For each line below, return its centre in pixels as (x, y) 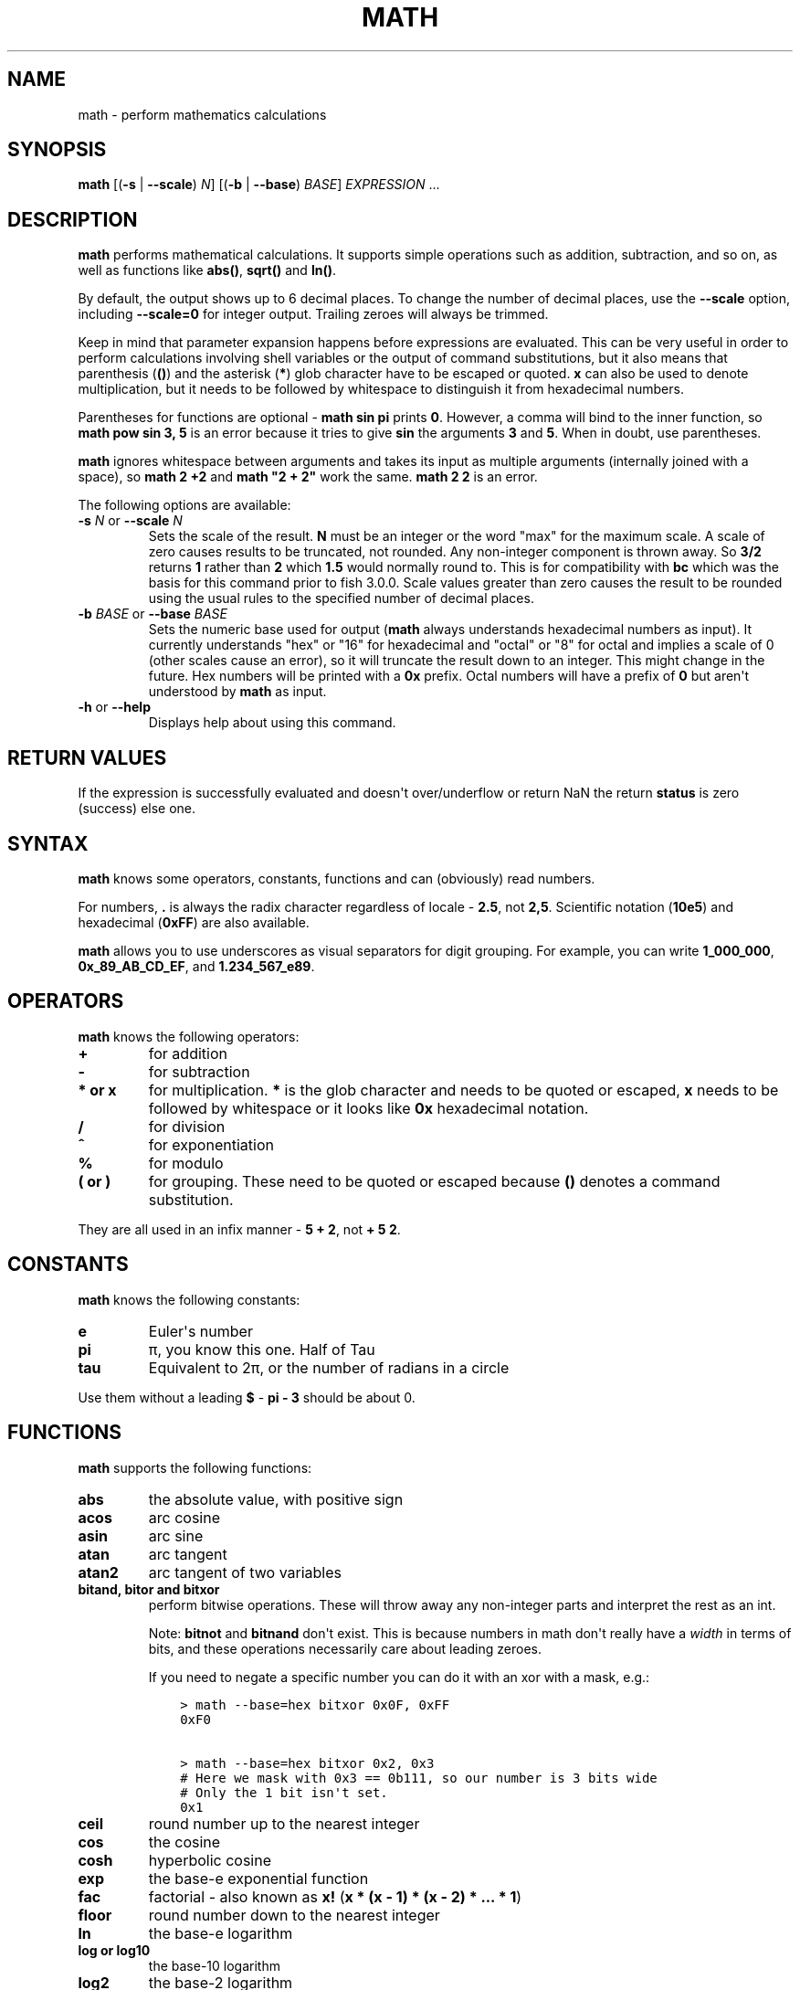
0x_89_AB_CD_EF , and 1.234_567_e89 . (196, 966)
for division (187, 1126)
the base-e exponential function (258, 1878)
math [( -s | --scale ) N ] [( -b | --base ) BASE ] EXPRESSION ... (259, 185)
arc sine (176, 1535)
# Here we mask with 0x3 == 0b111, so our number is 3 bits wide (419, 1778)
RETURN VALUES (87, 757)
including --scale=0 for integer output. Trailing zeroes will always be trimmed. (313, 314)
